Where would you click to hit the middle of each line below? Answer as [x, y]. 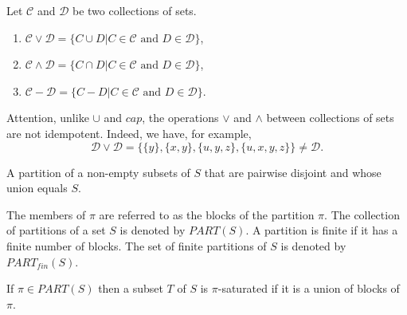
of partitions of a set [56, 230]
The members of [46, 214]
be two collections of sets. [135, 10]
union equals [37, 188]
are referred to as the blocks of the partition [207, 214]
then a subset [131, 288]
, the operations [180, 118]
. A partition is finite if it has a [322, 230]
